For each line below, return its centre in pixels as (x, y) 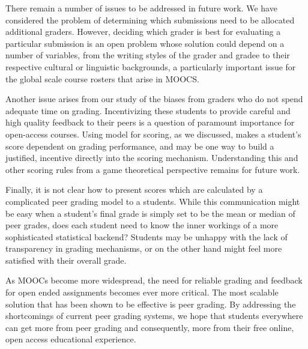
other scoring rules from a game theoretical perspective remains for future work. (153, 169)
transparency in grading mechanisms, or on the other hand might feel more (144, 248)
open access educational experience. (71, 339)
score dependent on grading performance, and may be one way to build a (140, 146)
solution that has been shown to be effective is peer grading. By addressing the (151, 304)
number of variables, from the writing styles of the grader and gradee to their (148, 55)
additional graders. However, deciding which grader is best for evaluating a (143, 32)
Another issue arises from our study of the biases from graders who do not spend (154, 99)
